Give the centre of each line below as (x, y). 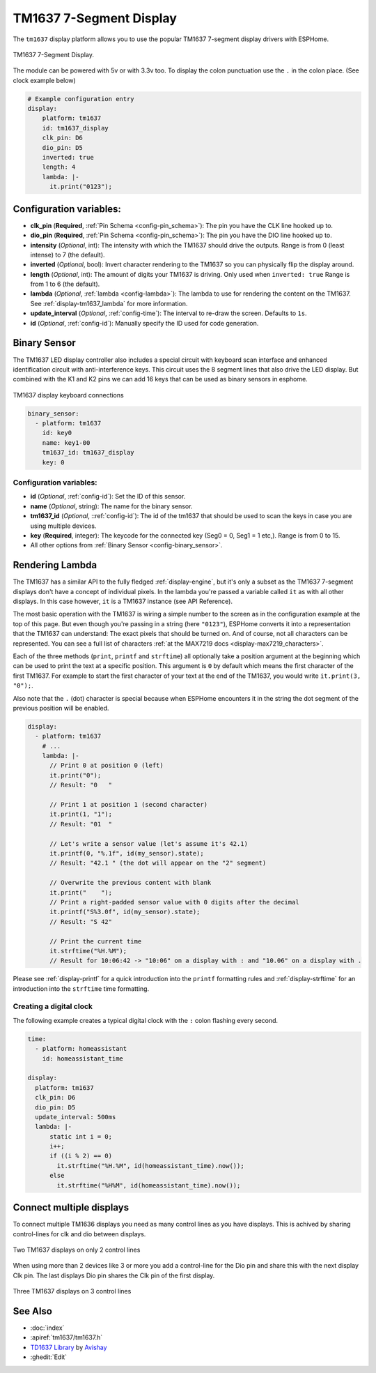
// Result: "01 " (81, 824)
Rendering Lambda (55, 565)
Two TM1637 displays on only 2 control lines (77, 1250)
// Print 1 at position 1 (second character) (129, 805)
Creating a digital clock (53, 1006)
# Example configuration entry (81, 99)
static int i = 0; (81, 1136)
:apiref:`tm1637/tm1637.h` (66, 1337)
